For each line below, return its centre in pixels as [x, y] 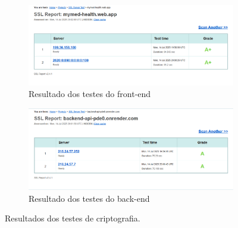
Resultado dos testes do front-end [90, 94]
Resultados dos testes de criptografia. [73, 218]
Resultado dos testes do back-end [89, 198]
